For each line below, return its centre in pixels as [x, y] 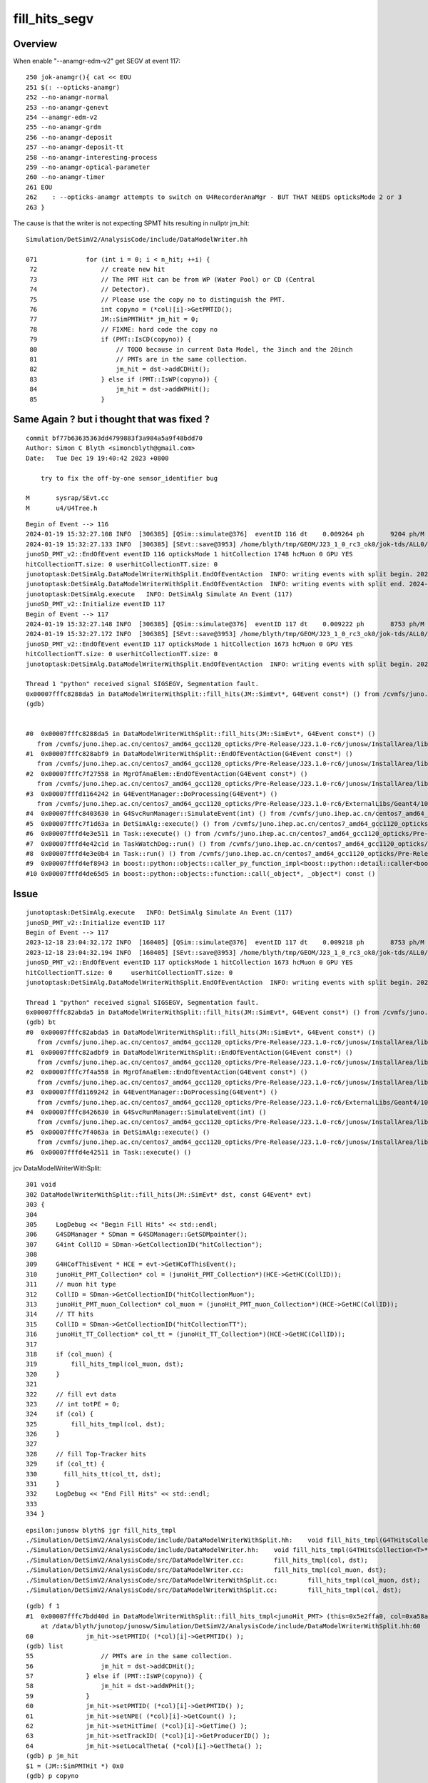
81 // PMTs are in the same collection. [139, 359]
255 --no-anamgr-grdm [63, 127]
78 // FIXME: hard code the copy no [123, 329]
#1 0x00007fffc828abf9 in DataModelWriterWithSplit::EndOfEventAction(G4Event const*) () [189, 754]
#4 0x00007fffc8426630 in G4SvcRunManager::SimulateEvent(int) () [146, 1112]
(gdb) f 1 [43, 1606]
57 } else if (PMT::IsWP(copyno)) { [114, 1676]
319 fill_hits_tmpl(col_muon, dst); [105, 1364]
